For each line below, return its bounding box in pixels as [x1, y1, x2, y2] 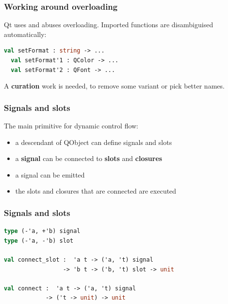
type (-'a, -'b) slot [4, 237, 74, 244]
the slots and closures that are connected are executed [15, 186, 177, 196]
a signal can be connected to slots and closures [15, 153, 163, 163]
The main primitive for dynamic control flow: [4, 121, 139, 130]
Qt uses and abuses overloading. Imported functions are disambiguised [4, 19, 213, 30]
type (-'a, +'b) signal [4, 228, 81, 235]
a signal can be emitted [15, 169, 85, 179]
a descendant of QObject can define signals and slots [15, 137, 172, 147]
